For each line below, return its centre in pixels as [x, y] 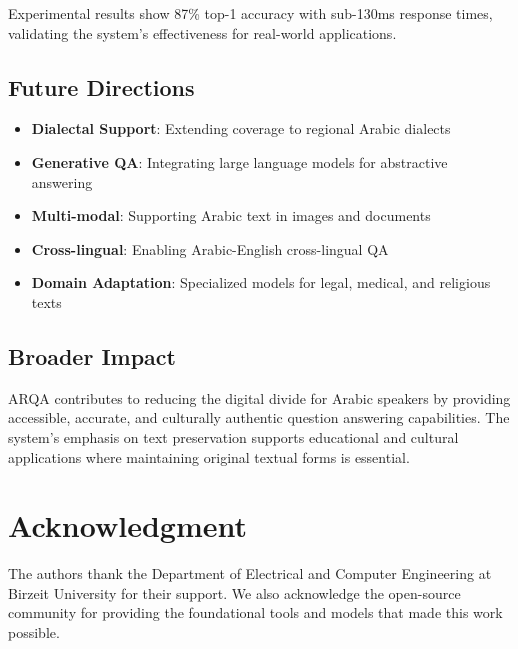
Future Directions [101, 86]
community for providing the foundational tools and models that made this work [255, 612]
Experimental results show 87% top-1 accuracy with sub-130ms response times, [250, 13]
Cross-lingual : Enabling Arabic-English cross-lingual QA [210, 248]
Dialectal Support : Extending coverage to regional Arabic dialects [241, 128]
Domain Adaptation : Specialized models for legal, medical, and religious [261, 282]
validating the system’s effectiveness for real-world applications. [202, 32]
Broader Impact [92, 355]
